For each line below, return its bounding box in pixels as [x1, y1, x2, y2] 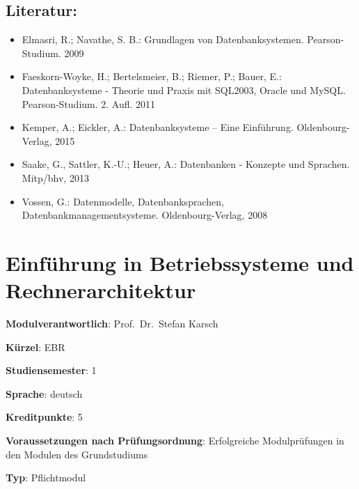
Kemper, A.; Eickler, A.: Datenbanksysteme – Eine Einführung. [22, 120, 294, 134]
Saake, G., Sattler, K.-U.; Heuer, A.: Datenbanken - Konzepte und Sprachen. [22, 157, 350, 171]
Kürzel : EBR [6, 339, 65, 354]
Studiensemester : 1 [6, 363, 97, 378]
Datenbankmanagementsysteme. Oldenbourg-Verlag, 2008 [22, 208, 268, 222]
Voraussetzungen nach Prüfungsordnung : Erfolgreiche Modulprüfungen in [6, 433, 344, 448]
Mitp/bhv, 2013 [22, 170, 89, 185]
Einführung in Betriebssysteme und [6, 248, 354, 277]
